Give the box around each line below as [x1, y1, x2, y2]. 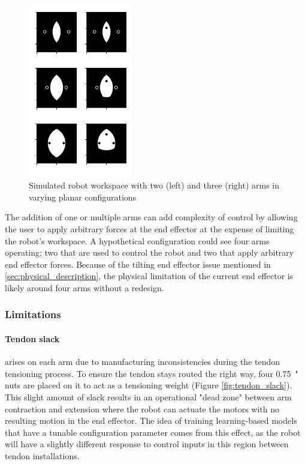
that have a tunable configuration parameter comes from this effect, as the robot [5, 426, 301, 438]
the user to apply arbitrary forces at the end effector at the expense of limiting [5, 223, 294, 235]
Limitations [5, 307, 61, 322]
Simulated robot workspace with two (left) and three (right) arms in [29, 179, 280, 191]
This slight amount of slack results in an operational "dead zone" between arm [5, 390, 292, 403]
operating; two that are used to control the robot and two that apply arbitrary [5, 246, 294, 259]
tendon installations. [5, 449, 80, 462]
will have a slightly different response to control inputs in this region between [5, 438, 289, 450]
